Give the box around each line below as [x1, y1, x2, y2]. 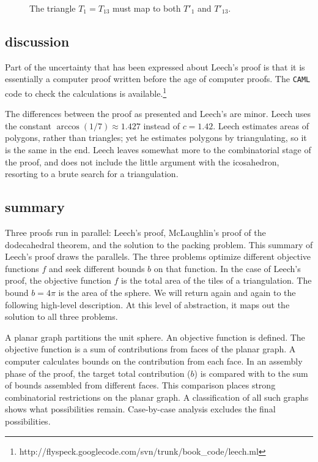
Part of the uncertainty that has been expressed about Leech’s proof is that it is [5, 60, 305, 73]
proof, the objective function [5, 274, 111, 287]
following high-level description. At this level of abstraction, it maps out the [5, 298, 290, 311]
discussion [5, 31, 70, 50]
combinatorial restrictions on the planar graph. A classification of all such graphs [5, 390, 309, 403]
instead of [143, 119, 180, 132]
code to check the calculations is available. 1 [5, 85, 167, 99]
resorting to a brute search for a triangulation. [5, 167, 179, 180]
